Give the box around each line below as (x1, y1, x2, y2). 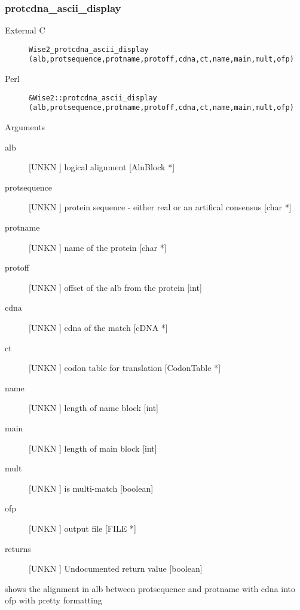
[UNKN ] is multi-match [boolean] (29, 482, 154, 494)
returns (5, 542, 31, 554)
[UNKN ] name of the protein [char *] (29, 241, 167, 253)
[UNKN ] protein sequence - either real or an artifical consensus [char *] (29, 201, 292, 213)
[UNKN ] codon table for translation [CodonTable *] (29, 361, 221, 374)
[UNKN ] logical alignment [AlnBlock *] (29, 161, 175, 173)
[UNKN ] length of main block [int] (29, 442, 157, 454)
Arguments (5, 121, 45, 133)
